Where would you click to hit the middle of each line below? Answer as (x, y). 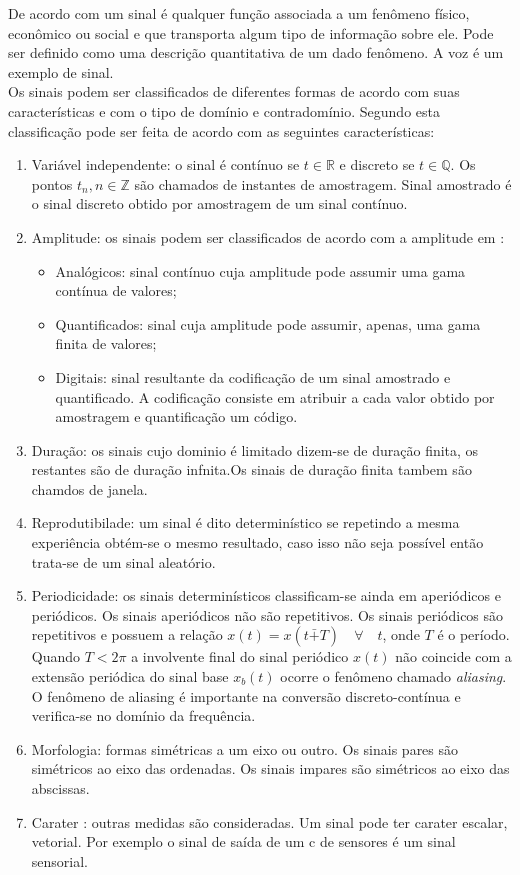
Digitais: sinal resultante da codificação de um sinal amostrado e (253, 376)
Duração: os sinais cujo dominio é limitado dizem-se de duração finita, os (255, 449)
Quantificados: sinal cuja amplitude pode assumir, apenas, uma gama (268, 323)
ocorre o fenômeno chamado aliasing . (393, 676)
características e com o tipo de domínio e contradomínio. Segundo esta (224, 110)
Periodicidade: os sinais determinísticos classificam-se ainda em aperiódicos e (266, 595)
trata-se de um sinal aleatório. (123, 561)
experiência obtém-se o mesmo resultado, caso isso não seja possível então (257, 542)
